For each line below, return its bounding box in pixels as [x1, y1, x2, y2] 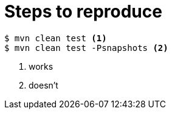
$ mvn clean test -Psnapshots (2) [4, 42, 168, 53]
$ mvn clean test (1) [4, 33, 107, 43]
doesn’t [29, 79, 58, 90]
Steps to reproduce [4, 1, 162, 22]
